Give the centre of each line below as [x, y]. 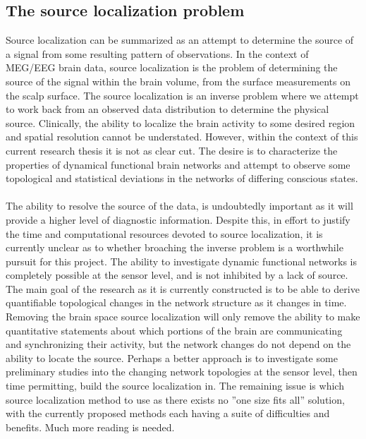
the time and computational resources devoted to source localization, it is [164, 233]
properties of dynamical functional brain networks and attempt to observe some [178, 164]
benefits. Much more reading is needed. [90, 427]
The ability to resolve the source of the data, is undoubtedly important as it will [179, 206]
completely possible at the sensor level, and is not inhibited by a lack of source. [177, 275]
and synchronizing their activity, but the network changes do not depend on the [178, 344]
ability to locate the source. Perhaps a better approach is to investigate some [172, 357]
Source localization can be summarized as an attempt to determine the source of [180, 40]
